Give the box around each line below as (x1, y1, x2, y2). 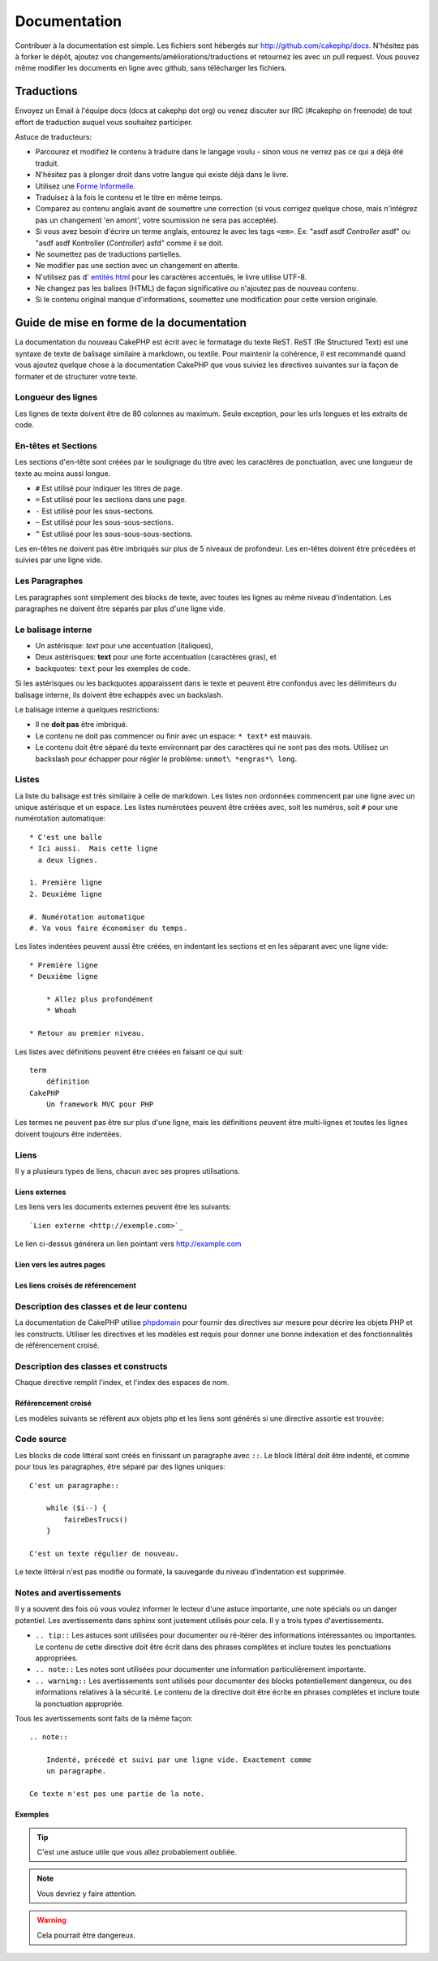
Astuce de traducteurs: (15, 132, 92, 142)
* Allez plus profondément (45, 994, 154, 1003)
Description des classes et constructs (15, 1361, 168, 1372)
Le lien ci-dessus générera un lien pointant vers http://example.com (15, 1239, 243, 1249)
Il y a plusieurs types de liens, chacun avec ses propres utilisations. (15, 1166, 241, 1175)
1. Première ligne (29, 878, 103, 887)
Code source (15, 1434, 67, 1445)
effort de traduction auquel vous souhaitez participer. (15, 117, 194, 127)
